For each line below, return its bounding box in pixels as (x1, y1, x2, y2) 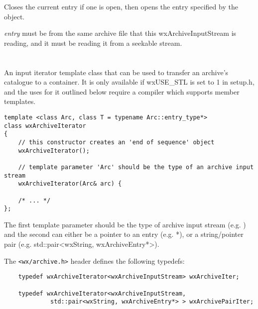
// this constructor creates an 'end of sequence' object (18, 138, 215, 146)
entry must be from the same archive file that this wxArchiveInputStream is (4, 28, 237, 38)
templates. (4, 96, 36, 106)
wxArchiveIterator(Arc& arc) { (18, 180, 122, 188)
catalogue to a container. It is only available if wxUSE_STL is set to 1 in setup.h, (4, 77, 255, 87)
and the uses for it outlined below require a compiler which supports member (4, 86, 240, 97)
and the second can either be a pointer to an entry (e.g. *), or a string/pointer (4, 229, 244, 239)
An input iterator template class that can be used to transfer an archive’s (4, 67, 229, 77)
